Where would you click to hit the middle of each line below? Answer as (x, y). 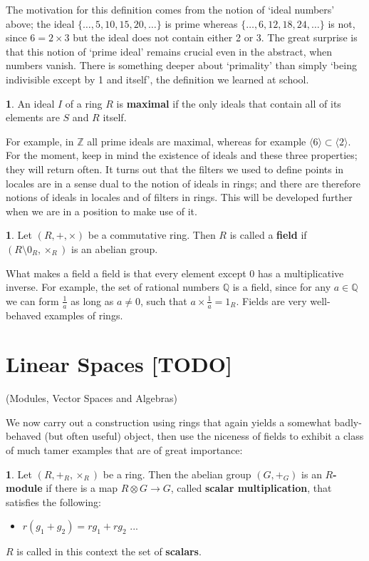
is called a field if (268, 235)
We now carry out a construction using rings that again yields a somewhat (168, 422)
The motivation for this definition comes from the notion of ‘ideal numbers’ (170, 9)
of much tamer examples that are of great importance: (124, 450)
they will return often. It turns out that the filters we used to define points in (175, 169)
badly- (348, 422)
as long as (92, 300)
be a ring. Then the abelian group (177, 474)
